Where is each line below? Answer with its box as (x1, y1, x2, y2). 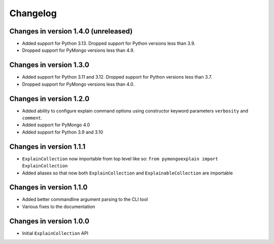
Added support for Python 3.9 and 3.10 (22, 129, 104, 135)
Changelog (9, 8, 57, 19)
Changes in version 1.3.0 (9, 61, 90, 69)
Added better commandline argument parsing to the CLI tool (22, 196, 148, 202)
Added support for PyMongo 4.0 (22, 122, 90, 128)
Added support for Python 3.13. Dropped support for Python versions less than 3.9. (22, 41, 195, 47)
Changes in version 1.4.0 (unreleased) (9, 27, 133, 36)
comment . (22, 115, 43, 121)
